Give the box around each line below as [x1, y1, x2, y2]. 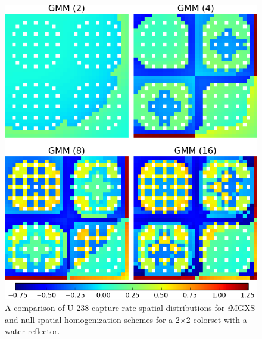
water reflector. [5, 325, 60, 337]
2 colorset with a [186, 313, 247, 325]
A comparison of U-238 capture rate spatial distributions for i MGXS [5, 301, 255, 313]
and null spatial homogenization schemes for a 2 [5, 313, 180, 325]
